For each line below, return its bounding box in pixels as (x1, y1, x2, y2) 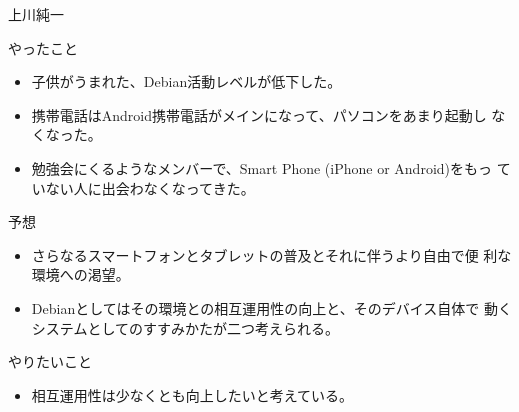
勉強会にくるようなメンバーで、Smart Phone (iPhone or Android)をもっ (31, 157, 493, 178)
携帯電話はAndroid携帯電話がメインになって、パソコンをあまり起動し (31, 104, 487, 125)
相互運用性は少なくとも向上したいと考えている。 (31, 384, 354, 405)
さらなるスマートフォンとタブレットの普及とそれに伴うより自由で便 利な (31, 244, 512, 265)
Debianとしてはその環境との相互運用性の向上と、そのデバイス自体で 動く (31, 297, 513, 318)
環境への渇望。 (31, 264, 130, 285)
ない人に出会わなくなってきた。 (45, 177, 255, 198)
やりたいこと (8, 351, 92, 372)
